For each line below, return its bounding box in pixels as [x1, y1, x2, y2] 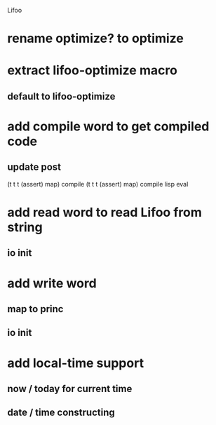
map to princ [7, 303, 64, 315]
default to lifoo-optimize [7, 90, 116, 102]
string [7, 219, 43, 235]
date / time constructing [7, 407, 116, 419]
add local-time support [7, 355, 144, 371]
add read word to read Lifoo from [7, 204, 202, 220]
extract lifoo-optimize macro [7, 62, 177, 79]
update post [7, 161, 62, 173]
